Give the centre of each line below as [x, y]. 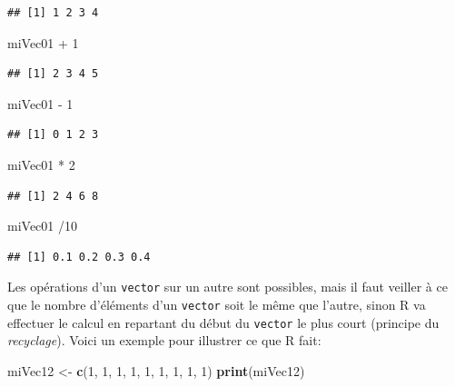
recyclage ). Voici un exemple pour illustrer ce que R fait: [164, 340]
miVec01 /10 [42, 226]
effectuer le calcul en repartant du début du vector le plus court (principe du [223, 322]
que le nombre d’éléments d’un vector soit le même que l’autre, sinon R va [217, 304]
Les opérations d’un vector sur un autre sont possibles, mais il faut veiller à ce [227, 287]
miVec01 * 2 [41, 164]
